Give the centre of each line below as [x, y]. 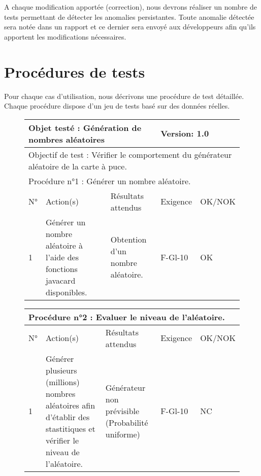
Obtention [128, 240]
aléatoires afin [71, 405]
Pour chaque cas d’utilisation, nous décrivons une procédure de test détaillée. [124, 96]
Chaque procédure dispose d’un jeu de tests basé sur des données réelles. [117, 106]
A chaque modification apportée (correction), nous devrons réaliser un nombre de [130, 7]
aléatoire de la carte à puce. [78, 166]
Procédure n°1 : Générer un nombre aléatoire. [110, 181]
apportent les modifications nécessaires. [65, 36]
